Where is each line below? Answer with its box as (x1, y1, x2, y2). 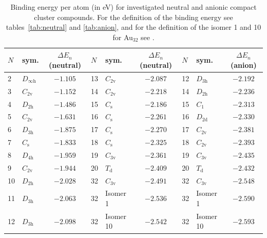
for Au (112, 31, 133, 42)
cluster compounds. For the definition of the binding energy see (34, 11, 233, 22)
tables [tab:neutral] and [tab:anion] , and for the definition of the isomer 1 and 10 (6, 22, 261, 32)
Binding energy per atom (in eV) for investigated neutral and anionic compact (10, 2, 257, 12)
